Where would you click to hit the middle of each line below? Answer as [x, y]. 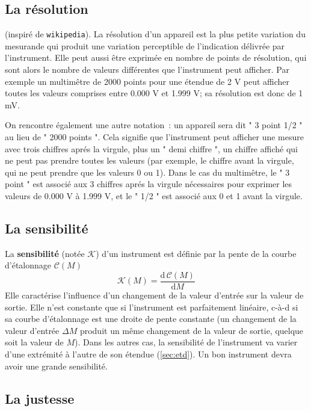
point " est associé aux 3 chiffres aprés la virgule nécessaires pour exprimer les [149, 184]
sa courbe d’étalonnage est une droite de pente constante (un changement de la [151, 319]
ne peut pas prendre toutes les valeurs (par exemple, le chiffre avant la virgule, [149, 160]
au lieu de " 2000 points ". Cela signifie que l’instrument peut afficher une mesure [154, 137]
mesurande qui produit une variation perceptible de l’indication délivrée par [145, 45]
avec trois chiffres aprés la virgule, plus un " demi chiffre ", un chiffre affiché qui [151, 148]
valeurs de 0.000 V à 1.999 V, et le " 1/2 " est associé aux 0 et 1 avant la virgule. [154, 195]
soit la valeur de [34, 342]
